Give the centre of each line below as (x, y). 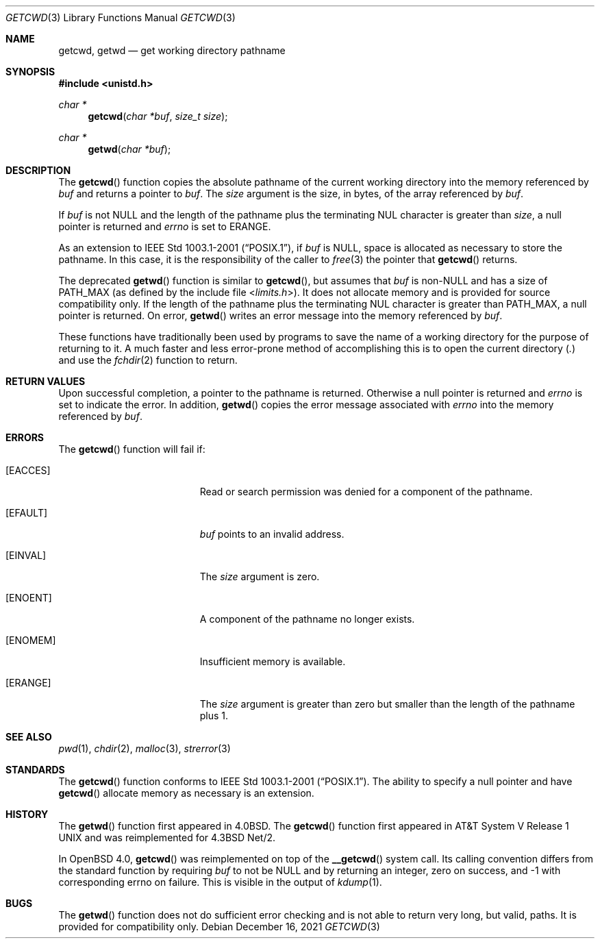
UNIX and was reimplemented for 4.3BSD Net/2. (167, 837)
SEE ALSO (29, 737)
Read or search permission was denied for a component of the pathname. (366, 492)
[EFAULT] (27, 513)
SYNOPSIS (30, 72)
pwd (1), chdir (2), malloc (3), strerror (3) (145, 748)
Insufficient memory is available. (273, 661)
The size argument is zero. (260, 576)
